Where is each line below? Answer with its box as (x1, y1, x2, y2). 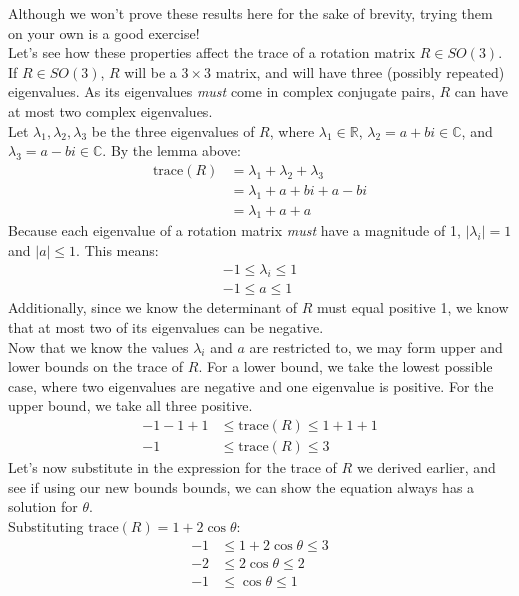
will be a (124, 61, 177, 82)
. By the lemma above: (102, 140, 241, 161)
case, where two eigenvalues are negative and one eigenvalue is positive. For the (8, 375, 494, 396)
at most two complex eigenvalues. (8, 100, 213, 121)
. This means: (76, 240, 159, 261)
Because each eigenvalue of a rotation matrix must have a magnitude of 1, (8, 220, 461, 241)
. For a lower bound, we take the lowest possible (198, 356, 493, 377)
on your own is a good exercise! (8, 22, 200, 43)
